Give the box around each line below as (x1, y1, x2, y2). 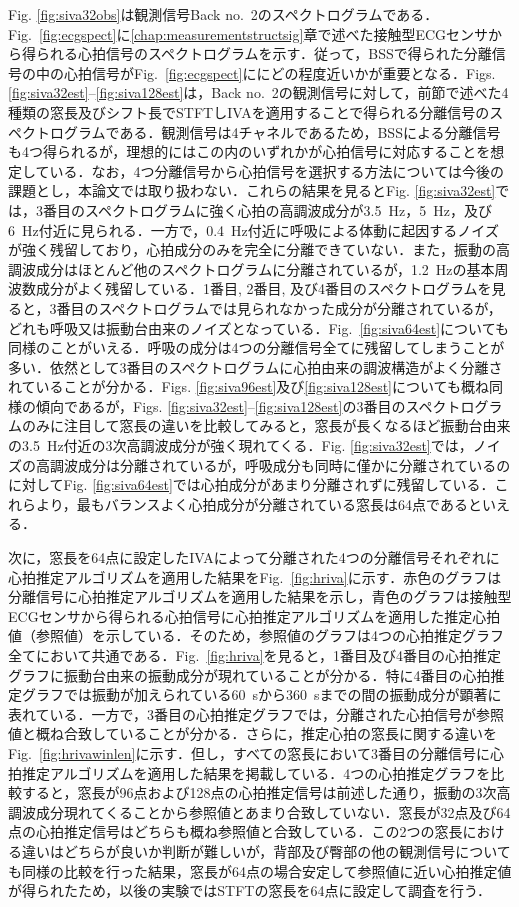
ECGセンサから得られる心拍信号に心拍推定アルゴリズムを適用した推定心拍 (8, 605, 501, 626)
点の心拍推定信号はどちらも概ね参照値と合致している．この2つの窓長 (8, 821, 463, 842)
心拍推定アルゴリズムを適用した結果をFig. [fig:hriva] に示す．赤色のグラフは (8, 566, 502, 587)
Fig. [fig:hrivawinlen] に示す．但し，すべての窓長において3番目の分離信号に (8, 742, 490, 763)
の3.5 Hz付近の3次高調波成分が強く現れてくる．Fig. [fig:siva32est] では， (8, 435, 473, 456)
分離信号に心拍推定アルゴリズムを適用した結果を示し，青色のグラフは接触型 (8, 586, 512, 607)
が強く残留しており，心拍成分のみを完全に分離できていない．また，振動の (8, 239, 496, 260)
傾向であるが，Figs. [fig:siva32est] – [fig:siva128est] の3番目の (35, 395, 406, 416)
